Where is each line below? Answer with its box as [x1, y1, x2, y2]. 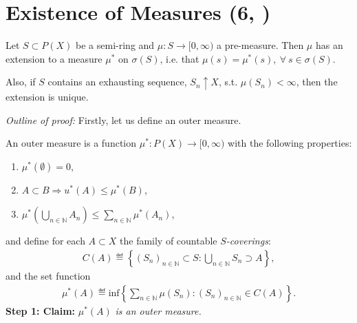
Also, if [6, 74, 36, 89]
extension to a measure [6, 51, 102, 65]
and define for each [6, 233, 85, 248]
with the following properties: [228, 136, 352, 150]
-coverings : [226, 233, 271, 248]
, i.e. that [160, 51, 199, 65]
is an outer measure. [115, 303, 202, 317]
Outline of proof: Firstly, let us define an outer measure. [6, 112, 241, 127]
